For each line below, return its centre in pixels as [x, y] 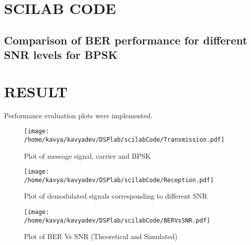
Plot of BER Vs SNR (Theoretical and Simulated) [101, 236]
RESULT [36, 91]
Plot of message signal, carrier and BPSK [87, 155]
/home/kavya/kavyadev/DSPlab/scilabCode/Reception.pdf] [119, 180]
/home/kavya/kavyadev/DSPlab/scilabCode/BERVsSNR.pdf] [117, 220]
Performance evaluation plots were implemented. [78, 115]
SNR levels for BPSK [61, 55]
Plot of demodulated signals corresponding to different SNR [116, 196]
